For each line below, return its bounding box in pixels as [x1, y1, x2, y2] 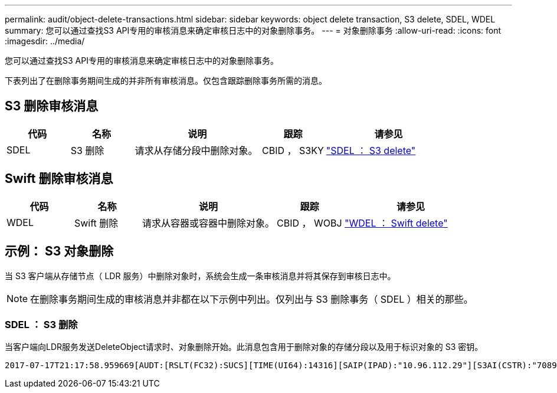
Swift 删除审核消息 [5, 171, 113, 186]
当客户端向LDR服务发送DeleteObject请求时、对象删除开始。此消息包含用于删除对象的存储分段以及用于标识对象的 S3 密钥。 [5, 342, 483, 352]
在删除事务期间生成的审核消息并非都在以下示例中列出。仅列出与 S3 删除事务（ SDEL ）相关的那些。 [30, 293, 473, 305]
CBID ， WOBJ [277, 217, 342, 229]
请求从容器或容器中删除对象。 [142, 217, 275, 229]
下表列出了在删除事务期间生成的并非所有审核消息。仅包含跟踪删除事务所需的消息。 [5, 76, 327, 86]
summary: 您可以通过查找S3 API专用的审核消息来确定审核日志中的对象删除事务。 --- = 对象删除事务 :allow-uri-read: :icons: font [5, 25, 502, 35]
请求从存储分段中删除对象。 [135, 144, 258, 156]
